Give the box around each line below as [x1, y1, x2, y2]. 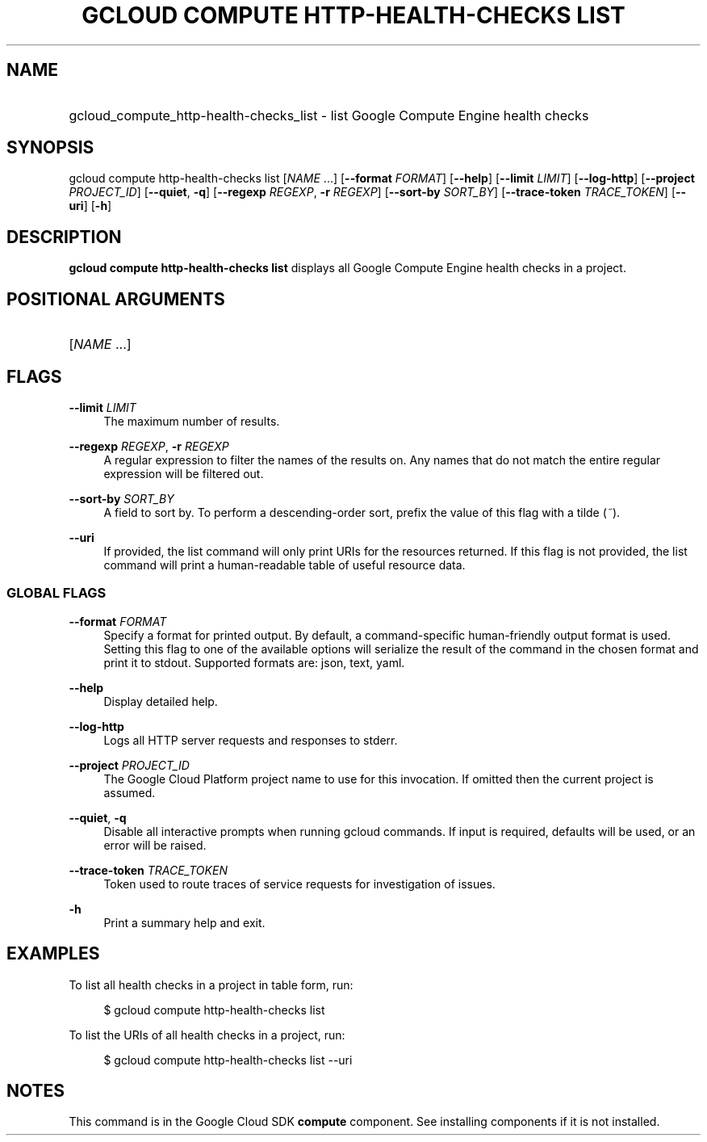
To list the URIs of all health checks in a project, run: [69, 1027, 345, 1042]
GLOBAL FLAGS [6, 585, 107, 602]
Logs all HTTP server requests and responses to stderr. [103, 733, 398, 747]
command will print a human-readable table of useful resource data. [103, 557, 466, 572]
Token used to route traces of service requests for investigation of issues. [103, 876, 496, 891]
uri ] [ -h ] [69, 199, 112, 213]
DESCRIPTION [6, 226, 122, 247]
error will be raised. [103, 838, 207, 852]
